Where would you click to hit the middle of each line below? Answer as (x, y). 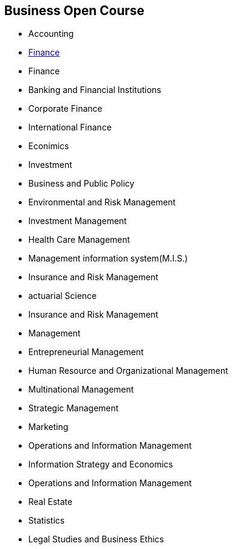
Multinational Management (81, 390)
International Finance (70, 127)
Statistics (47, 521)
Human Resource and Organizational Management (128, 371)
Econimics (49, 146)
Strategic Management (73, 408)
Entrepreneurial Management (86, 352)
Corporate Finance (65, 109)
